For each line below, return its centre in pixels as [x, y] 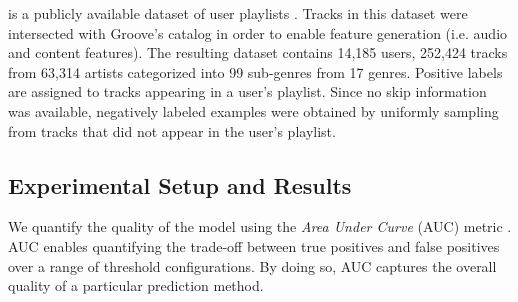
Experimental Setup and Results [180, 184]
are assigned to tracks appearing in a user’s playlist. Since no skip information [247, 91]
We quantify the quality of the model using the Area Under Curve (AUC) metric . [260, 226]
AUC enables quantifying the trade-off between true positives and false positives [254, 245]
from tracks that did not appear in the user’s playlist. [172, 130]
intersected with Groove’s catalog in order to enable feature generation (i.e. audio [258, 32]
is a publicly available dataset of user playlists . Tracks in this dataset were [238, 13]
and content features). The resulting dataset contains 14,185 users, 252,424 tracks [258, 52]
